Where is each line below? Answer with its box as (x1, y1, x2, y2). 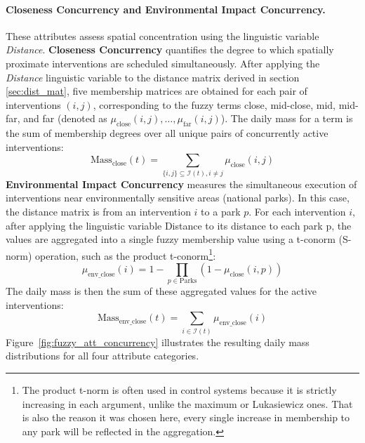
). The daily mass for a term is (220, 111, 353, 126)
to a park (201, 204, 241, 218)
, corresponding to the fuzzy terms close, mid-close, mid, (93, 97, 336, 112)
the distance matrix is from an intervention (6, 204, 191, 218)
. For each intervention (248, 204, 346, 218)
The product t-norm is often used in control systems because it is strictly (22, 383, 337, 397)
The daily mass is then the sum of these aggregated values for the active (6, 284, 317, 298)
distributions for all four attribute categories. (6, 348, 199, 363)
